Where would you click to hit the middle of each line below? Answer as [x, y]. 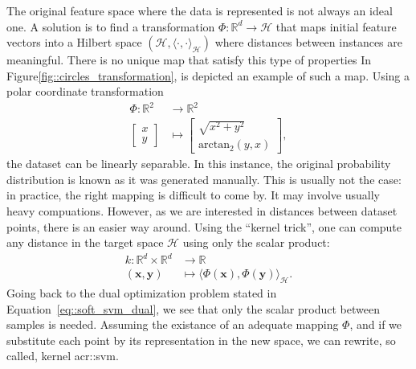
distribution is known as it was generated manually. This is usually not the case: [204, 179]
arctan [214, 145]
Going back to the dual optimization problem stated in [142, 293]
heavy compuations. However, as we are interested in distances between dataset [202, 210]
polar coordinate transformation [85, 91]
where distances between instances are [309, 42]
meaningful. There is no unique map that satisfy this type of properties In [189, 60]
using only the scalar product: [256, 242]
